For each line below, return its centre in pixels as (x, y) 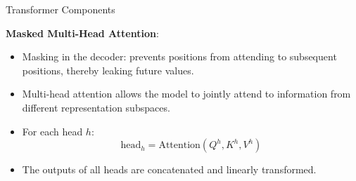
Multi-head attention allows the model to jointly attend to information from (186, 94)
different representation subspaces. (96, 107)
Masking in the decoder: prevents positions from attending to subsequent (179, 56)
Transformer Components (61, 9)
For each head (52, 131)
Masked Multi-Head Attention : (82, 33)
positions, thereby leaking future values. (108, 70)
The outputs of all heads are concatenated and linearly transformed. (169, 169)
